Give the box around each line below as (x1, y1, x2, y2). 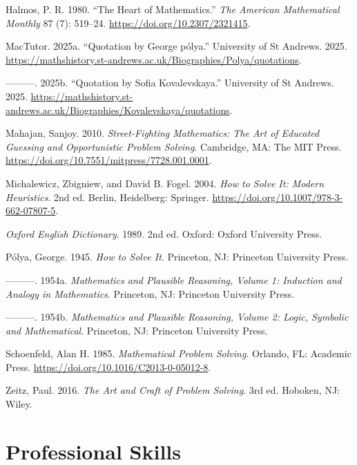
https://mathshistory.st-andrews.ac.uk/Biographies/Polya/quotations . (6, 52, 302, 66)
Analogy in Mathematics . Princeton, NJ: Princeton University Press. (6, 286, 295, 301)
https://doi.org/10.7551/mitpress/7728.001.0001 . (6, 153, 212, 167)
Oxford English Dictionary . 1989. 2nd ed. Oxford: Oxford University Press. (6, 226, 322, 240)
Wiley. (6, 397, 32, 411)
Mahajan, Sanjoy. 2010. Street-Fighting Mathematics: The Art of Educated (6, 126, 320, 140)
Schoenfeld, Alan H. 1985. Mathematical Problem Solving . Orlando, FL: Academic (6, 346, 351, 361)
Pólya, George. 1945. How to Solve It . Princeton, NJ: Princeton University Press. (6, 249, 349, 264)
